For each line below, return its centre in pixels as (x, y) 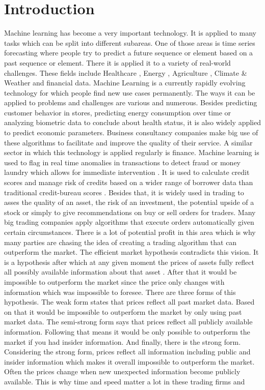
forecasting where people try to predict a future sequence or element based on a (129, 53)
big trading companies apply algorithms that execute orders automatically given (129, 222)
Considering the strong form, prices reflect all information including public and (127, 352)
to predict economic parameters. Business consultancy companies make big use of (131, 132)
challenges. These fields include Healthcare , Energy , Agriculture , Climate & (126, 72)
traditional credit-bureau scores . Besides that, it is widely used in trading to (124, 192)
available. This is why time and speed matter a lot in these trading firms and (125, 381)
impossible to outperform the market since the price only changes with (114, 281)
